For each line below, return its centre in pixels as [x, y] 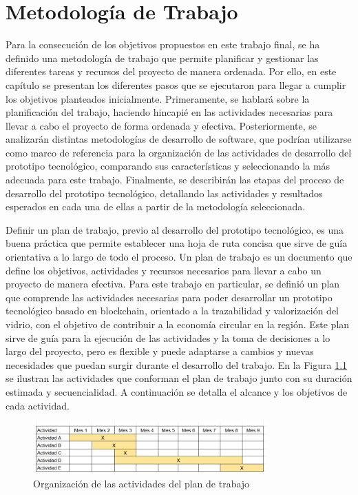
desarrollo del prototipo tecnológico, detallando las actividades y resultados [164, 193]
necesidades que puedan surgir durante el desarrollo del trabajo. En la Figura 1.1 [177, 364]
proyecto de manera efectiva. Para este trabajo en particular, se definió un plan [173, 284]
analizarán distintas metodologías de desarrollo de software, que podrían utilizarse [179, 139]
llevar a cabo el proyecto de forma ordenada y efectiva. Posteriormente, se [161, 125]
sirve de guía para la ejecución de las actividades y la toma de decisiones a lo [168, 337]
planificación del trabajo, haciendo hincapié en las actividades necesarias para [169, 112]
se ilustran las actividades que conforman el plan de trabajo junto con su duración [179, 378]
